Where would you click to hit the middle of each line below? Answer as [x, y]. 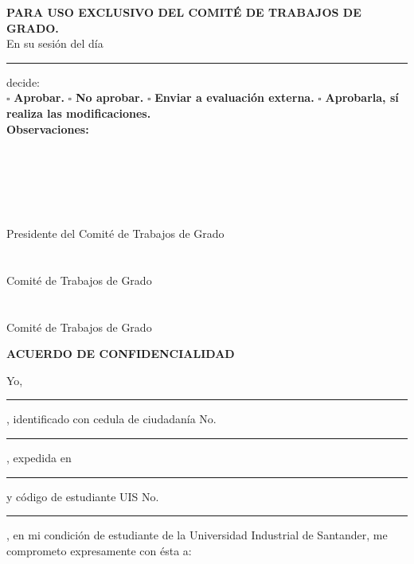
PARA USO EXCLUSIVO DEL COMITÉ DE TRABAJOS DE [184, 12]
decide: [23, 82]
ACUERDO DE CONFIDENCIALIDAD [121, 354]
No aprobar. [109, 97]
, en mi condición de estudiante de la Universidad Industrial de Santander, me [197, 535]
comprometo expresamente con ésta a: [99, 550]
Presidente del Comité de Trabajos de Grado [115, 233]
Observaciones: [48, 128]
